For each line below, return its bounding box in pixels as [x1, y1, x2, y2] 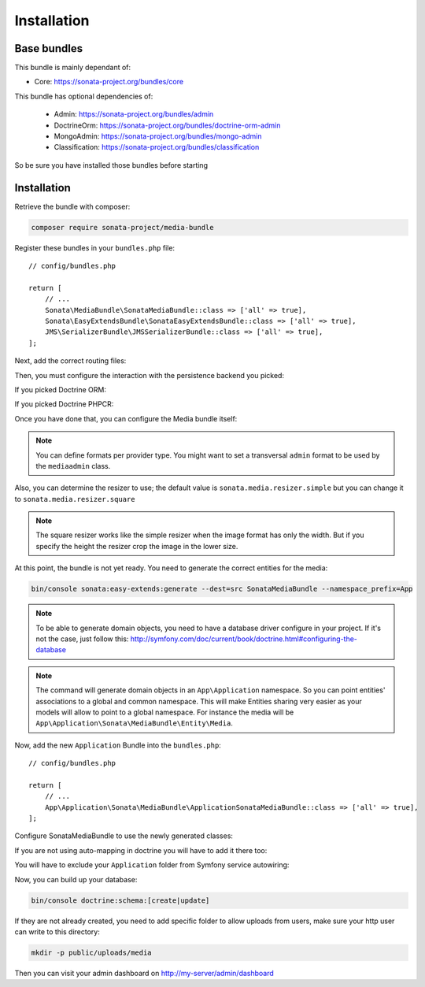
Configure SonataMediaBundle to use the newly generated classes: [14, 831, 234, 840]
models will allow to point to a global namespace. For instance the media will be [35, 707, 294, 717]
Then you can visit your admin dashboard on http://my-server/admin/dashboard [14, 968, 275, 978]
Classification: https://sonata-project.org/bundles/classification [54, 143, 260, 152]
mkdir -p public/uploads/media [31, 948, 153, 957]
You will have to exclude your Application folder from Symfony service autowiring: [14, 860, 290, 870]
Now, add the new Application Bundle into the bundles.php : [14, 740, 222, 750]
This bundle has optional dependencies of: [14, 91, 153, 101]
